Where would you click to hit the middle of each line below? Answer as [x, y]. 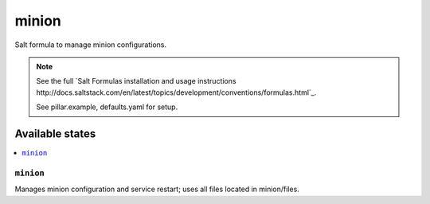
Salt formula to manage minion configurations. [91, 45]
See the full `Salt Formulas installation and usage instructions [136, 81]
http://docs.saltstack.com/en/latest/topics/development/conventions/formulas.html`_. [176, 92]
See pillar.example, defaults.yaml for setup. [107, 107]
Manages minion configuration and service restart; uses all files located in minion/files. [157, 189]
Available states [55, 133]
